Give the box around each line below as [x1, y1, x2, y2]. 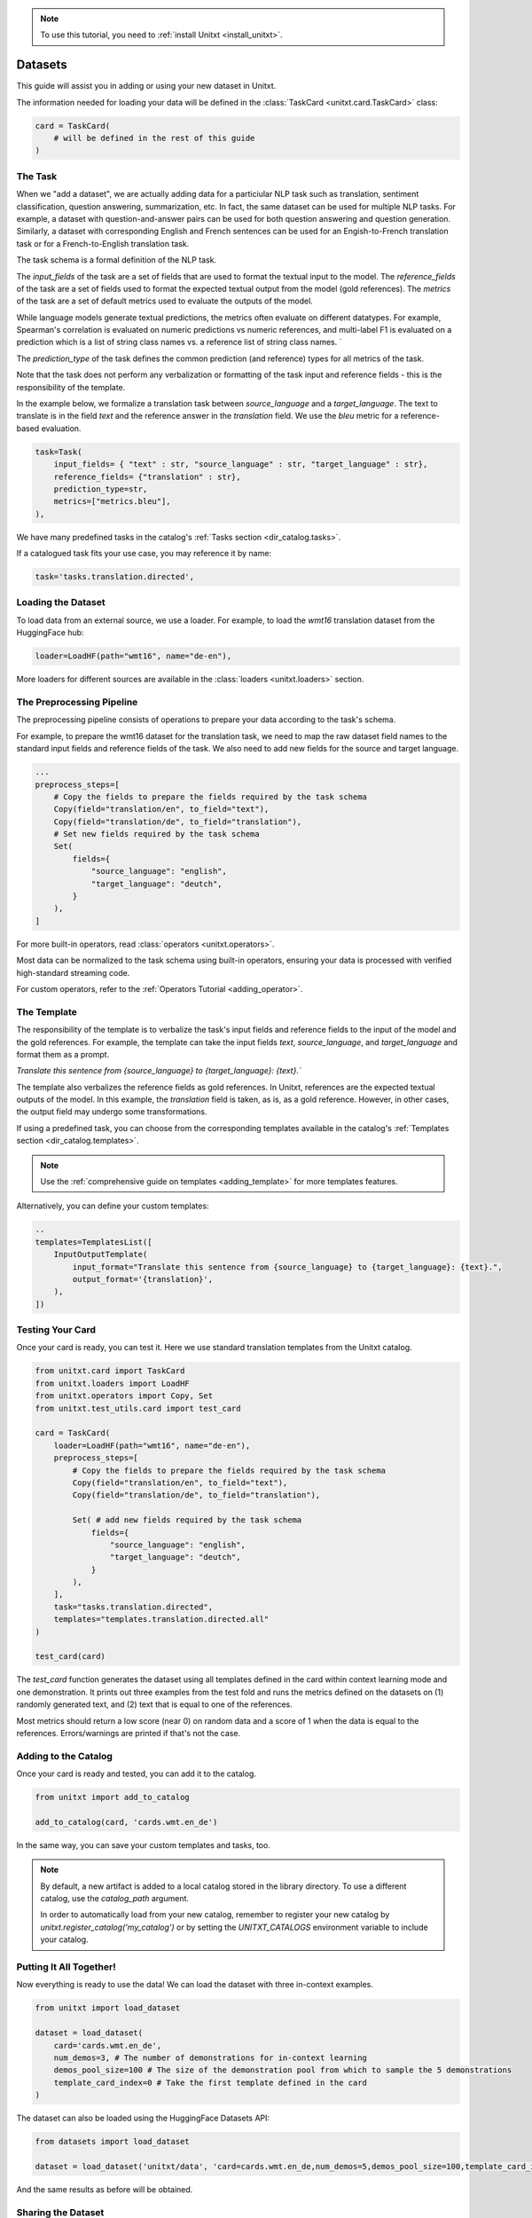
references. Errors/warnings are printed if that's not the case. [16, 1727, 241, 1738]
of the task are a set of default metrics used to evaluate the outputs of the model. [16, 295, 314, 306]
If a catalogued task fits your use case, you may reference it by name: [16, 548, 272, 559]
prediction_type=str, [53, 484, 148, 494]
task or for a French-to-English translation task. [16, 238, 190, 248]
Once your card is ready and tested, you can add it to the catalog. [16, 1768, 257, 1779]
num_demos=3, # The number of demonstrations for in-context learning [53, 2052, 368, 2063]
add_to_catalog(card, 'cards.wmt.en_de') [35, 1817, 218, 1827]
